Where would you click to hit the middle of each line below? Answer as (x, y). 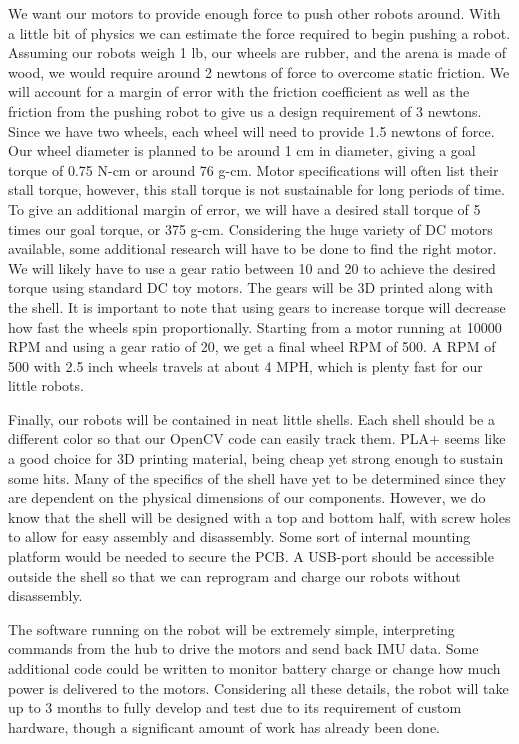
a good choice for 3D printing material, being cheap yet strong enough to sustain (256, 458)
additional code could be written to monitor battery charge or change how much (254, 668)
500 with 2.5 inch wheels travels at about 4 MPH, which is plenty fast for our (245, 365)
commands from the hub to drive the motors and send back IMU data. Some (243, 648)
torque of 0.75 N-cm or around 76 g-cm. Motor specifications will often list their (253, 169)
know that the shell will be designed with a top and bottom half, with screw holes (259, 516)
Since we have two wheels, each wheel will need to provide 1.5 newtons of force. (251, 130)
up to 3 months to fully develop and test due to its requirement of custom (235, 707)
